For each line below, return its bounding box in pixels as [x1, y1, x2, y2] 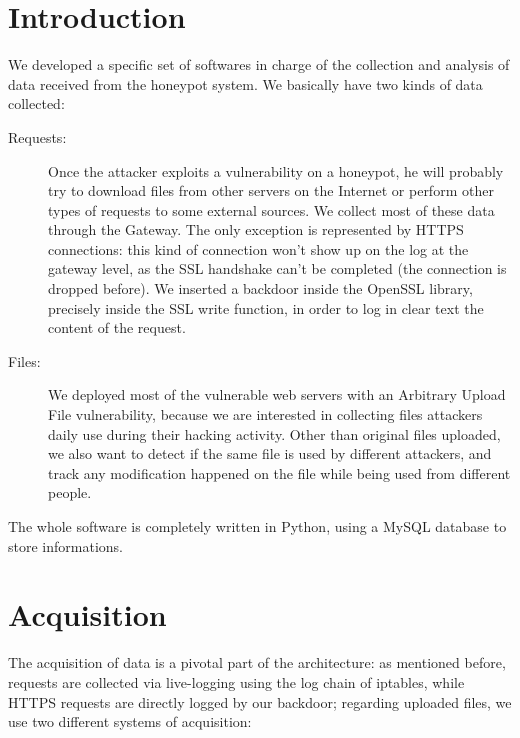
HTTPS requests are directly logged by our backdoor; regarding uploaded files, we [8, 691, 512, 712]
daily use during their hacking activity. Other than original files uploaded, [48, 423, 501, 444]
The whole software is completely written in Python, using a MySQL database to [8, 516, 507, 536]
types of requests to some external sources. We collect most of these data [48, 199, 495, 220]
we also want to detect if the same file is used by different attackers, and [48, 443, 492, 464]
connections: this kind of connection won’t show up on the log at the [48, 238, 469, 259]
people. [48, 482, 92, 503]
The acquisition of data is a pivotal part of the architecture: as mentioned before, [8, 652, 506, 673]
